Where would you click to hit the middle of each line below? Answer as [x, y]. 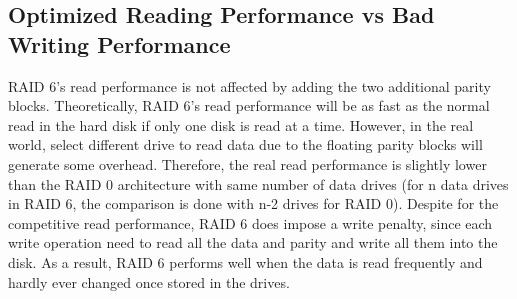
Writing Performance [119, 43]
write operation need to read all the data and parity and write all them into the [253, 242]
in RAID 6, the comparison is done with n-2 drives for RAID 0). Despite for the [253, 203]
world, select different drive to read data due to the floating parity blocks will [245, 144]
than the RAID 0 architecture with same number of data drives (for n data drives [258, 183]
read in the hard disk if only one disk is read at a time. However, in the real [241, 124]
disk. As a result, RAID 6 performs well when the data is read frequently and [245, 261]
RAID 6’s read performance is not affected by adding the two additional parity [249, 85]
